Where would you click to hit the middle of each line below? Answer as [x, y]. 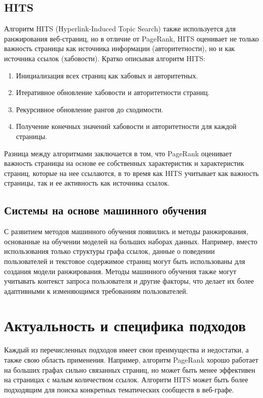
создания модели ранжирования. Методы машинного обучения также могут [120, 271]
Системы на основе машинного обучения [105, 210]
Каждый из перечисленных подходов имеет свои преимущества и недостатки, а [126, 350]
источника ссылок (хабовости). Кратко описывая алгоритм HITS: [105, 58]
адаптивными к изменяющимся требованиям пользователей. [96, 291]
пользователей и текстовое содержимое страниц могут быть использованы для [125, 261]
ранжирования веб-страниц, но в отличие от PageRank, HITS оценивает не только [131, 38]
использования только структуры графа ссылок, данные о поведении [109, 251]
